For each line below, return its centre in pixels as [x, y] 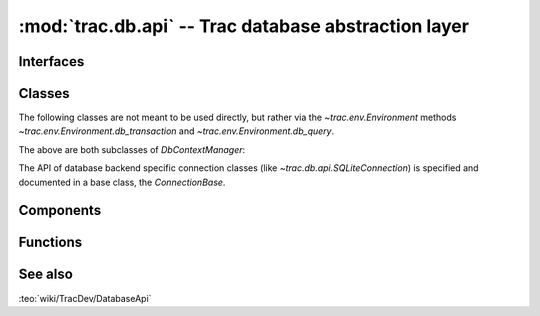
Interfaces [51, 61]
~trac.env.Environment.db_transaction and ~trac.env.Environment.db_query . [176, 131]
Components [60, 210]
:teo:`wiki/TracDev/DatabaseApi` [85, 298]
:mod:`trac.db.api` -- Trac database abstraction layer [244, 26]
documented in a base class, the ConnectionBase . [122, 182]
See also [46, 274]
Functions [50, 242]
